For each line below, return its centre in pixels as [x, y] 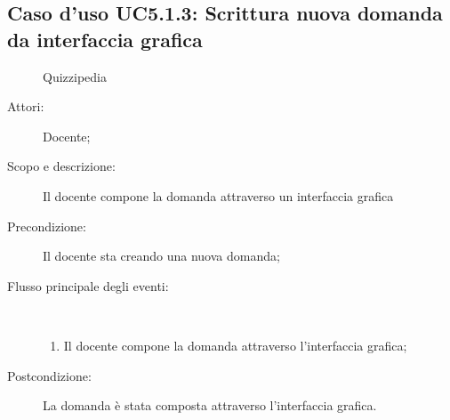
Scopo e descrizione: [61, 166]
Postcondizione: [49, 375]
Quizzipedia [75, 76]
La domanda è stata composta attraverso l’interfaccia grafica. [210, 405]
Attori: [26, 106]
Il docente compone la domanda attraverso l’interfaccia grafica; [235, 345]
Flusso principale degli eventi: [88, 285]
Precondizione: [47, 226]
